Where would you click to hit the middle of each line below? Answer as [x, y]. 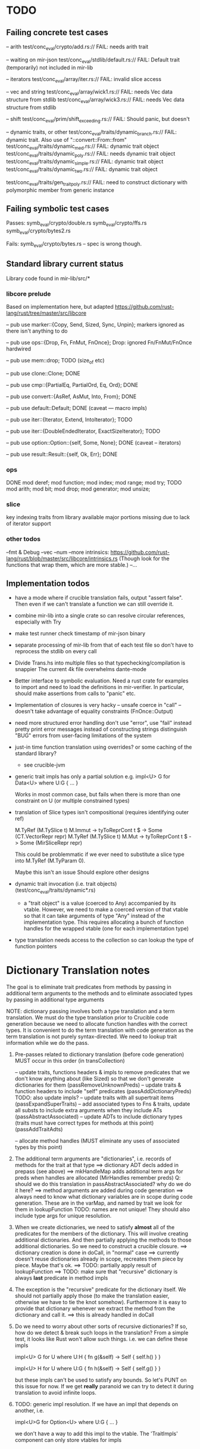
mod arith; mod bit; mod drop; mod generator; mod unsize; [78, 489]
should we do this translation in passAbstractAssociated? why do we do [103, 1184]
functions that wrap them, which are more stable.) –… [72, 564]
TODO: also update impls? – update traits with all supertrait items [94, 1098]
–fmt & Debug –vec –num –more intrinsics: [58, 552]
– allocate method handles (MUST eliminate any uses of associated [97, 1141]
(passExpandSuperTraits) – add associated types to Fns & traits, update [102, 1104]
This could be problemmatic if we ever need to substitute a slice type [99, 854]
